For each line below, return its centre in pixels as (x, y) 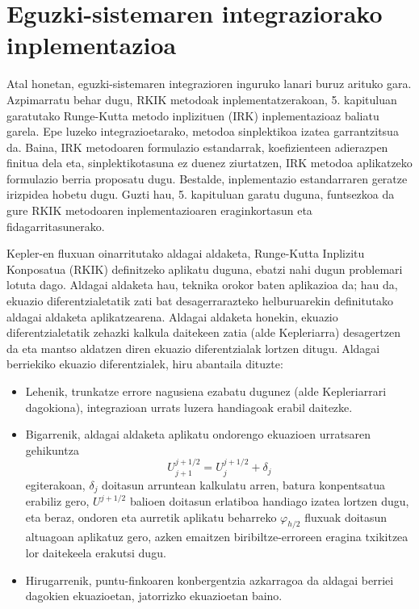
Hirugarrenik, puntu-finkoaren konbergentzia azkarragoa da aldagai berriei (209, 580)
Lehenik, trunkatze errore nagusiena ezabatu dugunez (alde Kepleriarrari (206, 391)
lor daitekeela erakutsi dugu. (96, 553)
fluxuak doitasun (346, 517)
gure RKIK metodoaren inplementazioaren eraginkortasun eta (159, 210)
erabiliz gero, (57, 501)
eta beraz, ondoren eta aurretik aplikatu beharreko (151, 517)
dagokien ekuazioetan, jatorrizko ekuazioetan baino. (154, 596)
